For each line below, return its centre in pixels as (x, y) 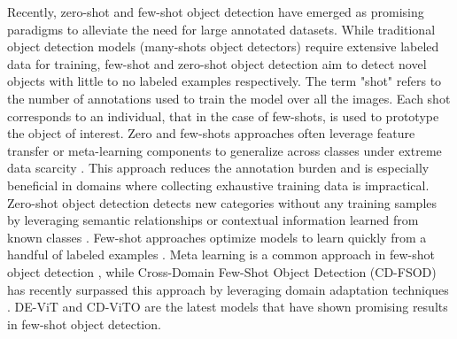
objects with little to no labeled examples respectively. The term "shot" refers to (225, 81)
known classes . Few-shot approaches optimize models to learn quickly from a (217, 237)
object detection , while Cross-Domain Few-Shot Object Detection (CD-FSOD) (222, 271)
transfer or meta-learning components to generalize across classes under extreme (225, 150)
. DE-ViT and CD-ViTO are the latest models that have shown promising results (228, 307)
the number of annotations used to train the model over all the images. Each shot (229, 98)
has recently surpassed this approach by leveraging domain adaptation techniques (228, 289)
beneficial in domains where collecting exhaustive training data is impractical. (218, 185)
